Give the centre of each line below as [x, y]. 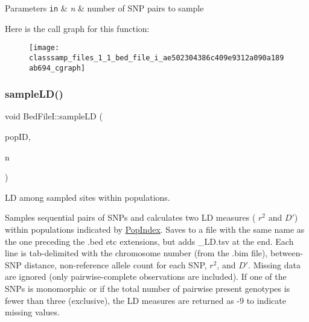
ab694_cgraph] [57, 68]
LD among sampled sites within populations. [88, 197]
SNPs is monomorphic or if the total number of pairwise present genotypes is [148, 288]
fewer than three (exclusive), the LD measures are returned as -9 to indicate [145, 300]
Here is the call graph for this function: [77, 28]
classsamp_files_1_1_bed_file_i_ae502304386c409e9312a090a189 [157, 58]
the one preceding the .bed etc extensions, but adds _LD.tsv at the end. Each [149, 241]
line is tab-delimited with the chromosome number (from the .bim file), [136, 253]
